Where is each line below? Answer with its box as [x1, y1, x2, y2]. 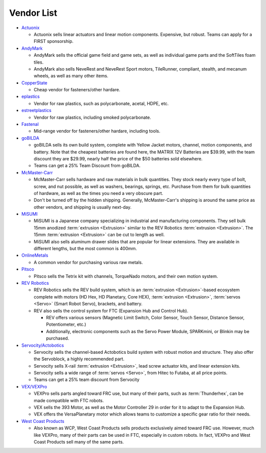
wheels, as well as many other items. [33, 73, 108, 79]
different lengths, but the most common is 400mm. [33, 246, 137, 252]
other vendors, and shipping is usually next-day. [33, 204, 132, 210]
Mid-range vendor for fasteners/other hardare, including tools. [33, 128, 161, 134]
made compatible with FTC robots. [33, 397, 104, 403]
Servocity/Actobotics [21, 342, 64, 348]
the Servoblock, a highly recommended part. [33, 356, 125, 362]
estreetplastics [21, 108, 52, 113]
